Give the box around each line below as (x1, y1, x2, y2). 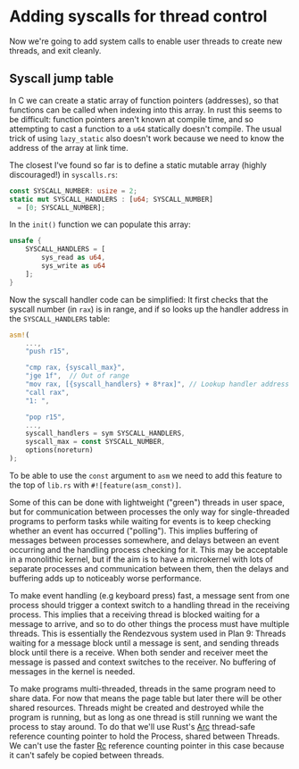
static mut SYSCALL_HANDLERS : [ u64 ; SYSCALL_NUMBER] (9, 195, 214, 204)
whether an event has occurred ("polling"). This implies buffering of (9, 525, 259, 536)
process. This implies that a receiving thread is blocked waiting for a (9, 609, 261, 620)
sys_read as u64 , (41, 253, 105, 263)
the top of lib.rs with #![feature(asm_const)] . (9, 480, 181, 490)
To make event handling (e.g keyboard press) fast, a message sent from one (9, 589, 290, 600)
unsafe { (9, 237, 42, 246)
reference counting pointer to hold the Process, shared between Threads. (9, 731, 280, 741)
